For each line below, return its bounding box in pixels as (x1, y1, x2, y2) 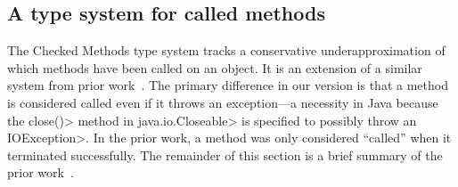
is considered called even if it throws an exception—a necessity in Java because (7, 93, 438, 111)
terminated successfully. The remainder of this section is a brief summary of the (7, 145, 443, 164)
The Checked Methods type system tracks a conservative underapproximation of (7, 41, 446, 60)
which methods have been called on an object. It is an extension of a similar (7, 58, 422, 77)
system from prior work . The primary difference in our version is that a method (7, 76, 448, 94)
